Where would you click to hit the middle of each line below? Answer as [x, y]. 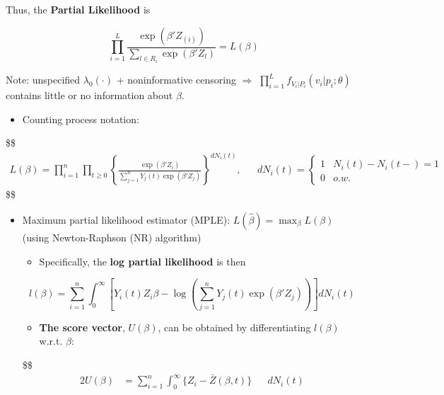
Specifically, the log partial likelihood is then [142, 261]
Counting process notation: [81, 119]
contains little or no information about [89, 95]
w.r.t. [51, 341]
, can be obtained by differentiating [234, 327]
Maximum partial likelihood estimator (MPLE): [126, 219]
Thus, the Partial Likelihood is [78, 9]
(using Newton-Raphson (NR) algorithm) [112, 237]
